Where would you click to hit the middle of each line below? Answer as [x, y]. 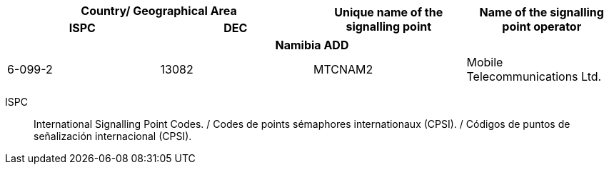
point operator [542, 26]
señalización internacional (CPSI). [113, 136]
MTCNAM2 [343, 69]
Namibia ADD [312, 45]
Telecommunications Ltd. [534, 76]
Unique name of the [389, 12]
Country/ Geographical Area [159, 11]
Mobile [485, 62]
